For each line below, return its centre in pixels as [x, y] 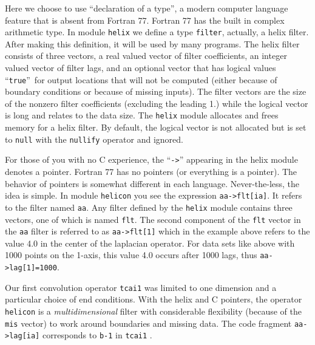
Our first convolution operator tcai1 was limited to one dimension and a [141, 287]
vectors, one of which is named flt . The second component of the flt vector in [153, 219]
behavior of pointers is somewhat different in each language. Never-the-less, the [152, 183]
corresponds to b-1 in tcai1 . [97, 335]
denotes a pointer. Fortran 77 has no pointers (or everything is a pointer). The [151, 172]
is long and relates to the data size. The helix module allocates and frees [142, 115]
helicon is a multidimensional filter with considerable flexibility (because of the [153, 311]
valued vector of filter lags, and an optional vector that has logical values [141, 68]
